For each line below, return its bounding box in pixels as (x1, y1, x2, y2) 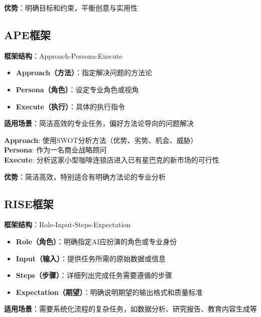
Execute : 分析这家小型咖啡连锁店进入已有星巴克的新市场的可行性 (4, 154, 219, 165)
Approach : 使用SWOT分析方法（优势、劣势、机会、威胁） (4, 134, 198, 145)
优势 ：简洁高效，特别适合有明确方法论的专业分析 (4, 171, 166, 182)
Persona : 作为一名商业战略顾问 (4, 144, 107, 155)
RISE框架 (4, 196, 54, 211)
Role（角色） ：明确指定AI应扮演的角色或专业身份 (16, 236, 177, 246)
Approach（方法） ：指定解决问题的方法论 (16, 67, 153, 78)
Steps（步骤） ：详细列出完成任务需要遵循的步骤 (16, 270, 172, 280)
